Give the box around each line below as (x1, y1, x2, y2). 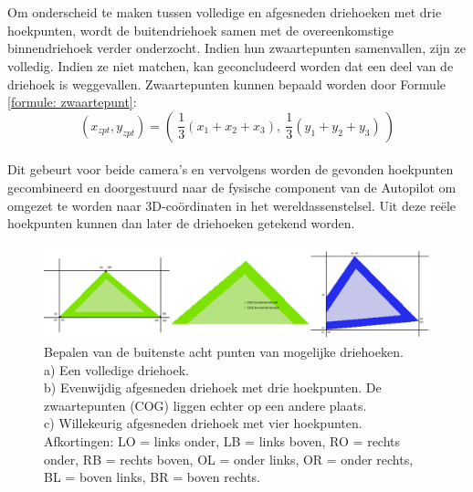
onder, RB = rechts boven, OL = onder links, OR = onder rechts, (44, 449, 414, 468)
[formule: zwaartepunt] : (7, 92, 137, 111)
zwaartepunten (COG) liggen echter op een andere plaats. (44, 395, 367, 414)
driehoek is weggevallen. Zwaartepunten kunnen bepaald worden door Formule (7, 74, 447, 93)
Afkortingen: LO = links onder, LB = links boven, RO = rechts (44, 431, 401, 450)
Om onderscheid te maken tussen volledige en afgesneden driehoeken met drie (7, 3, 442, 22)
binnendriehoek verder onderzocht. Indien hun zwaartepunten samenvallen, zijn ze (7, 38, 466, 58)
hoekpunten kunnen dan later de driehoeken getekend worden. (7, 214, 355, 233)
